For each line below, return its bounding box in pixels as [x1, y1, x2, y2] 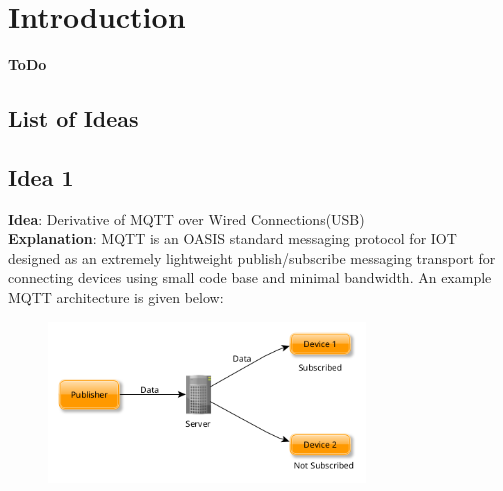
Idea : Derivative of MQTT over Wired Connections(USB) [8, 208, 365, 229]
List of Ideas [8, 103, 139, 134]
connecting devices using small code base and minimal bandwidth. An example [8, 267, 492, 288]
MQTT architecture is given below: [8, 287, 224, 308]
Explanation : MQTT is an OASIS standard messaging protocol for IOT [8, 228, 457, 249]
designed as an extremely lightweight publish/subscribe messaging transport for [8, 247, 496, 268]
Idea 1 [8, 161, 74, 192]
